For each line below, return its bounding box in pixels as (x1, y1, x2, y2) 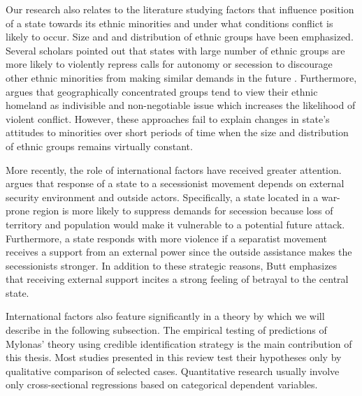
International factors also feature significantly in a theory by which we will (6, 309, 325, 323)
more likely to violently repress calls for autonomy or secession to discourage (6, 57, 333, 71)
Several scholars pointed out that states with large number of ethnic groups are (6, 43, 345, 57)
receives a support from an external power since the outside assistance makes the (6, 244, 352, 259)
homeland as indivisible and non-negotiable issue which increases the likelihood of (6, 98, 356, 112)
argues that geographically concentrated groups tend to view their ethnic (6, 84, 318, 98)
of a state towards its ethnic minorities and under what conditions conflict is (6, 15, 333, 30)
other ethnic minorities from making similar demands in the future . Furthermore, (6, 70, 357, 85)
